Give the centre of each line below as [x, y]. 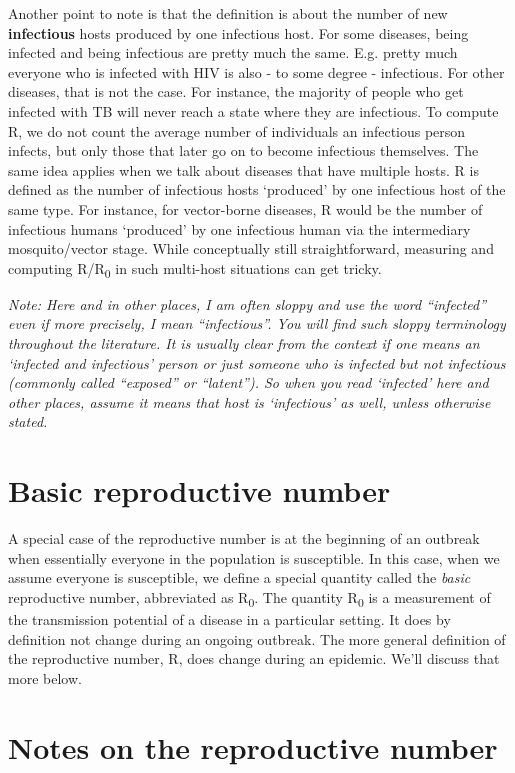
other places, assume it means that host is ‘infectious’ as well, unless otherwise [249, 401]
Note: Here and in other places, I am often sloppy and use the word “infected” [247, 303]
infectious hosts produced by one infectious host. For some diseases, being [238, 32]
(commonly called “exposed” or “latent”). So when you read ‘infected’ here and [248, 382]
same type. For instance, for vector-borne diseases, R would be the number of [245, 208]
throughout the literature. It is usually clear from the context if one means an [244, 343]
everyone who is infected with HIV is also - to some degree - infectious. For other [256, 71]
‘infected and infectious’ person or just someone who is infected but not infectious [257, 362]
